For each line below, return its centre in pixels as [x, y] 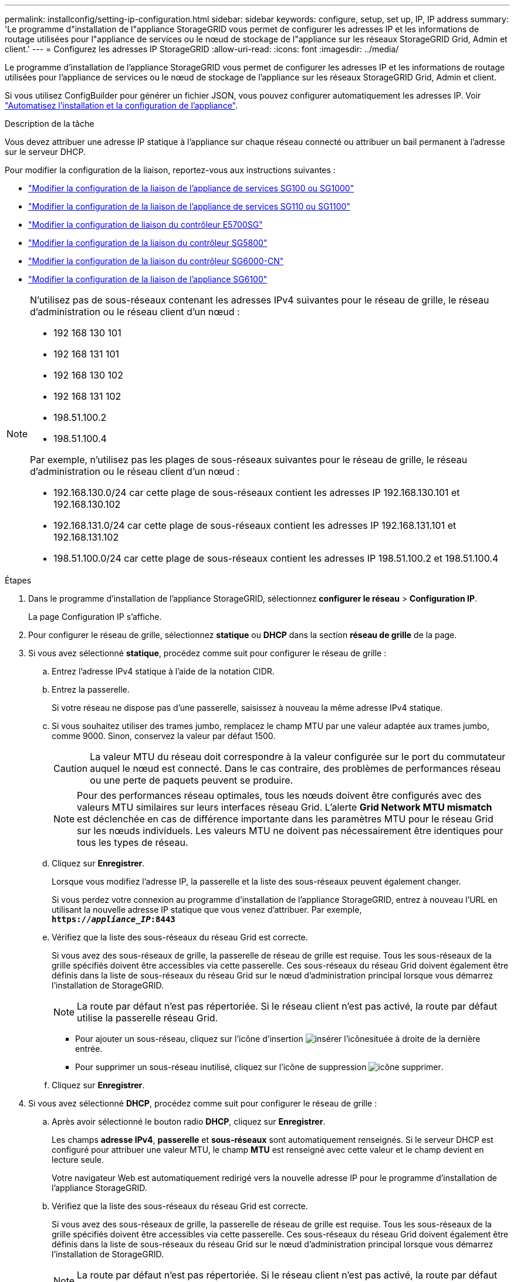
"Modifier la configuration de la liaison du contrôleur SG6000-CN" [156, 261]
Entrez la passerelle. [91, 689]
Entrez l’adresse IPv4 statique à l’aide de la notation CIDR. [163, 671]
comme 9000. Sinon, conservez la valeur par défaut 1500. [164, 736]
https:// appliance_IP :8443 [114, 919]
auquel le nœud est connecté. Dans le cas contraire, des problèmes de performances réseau [295, 768]
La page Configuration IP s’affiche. [95, 617]
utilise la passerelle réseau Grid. [148, 1018]
